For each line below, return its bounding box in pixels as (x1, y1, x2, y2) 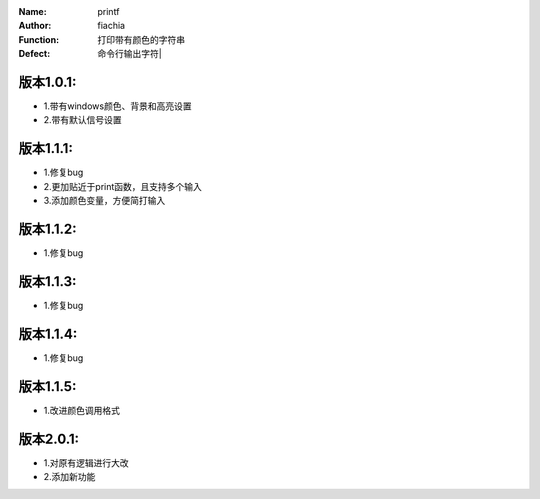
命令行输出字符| (97, 48, 162, 60)
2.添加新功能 (43, 471, 96, 483)
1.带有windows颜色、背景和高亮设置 (43, 100, 192, 112)
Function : (18, 33, 60, 45)
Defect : (18, 48, 51, 60)
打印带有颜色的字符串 (97, 33, 185, 45)
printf (97, 6, 120, 17)
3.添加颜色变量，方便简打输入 (43, 195, 166, 207)
